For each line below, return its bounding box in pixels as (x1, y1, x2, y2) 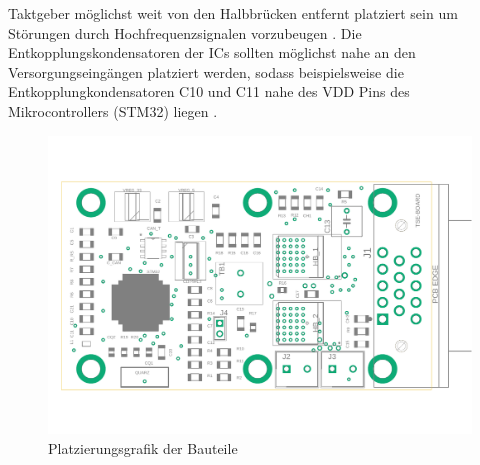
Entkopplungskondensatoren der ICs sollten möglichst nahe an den (8, 42, 416, 63)
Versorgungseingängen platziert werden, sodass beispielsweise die (8, 61, 404, 82)
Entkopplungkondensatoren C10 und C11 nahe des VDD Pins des (8, 81, 410, 102)
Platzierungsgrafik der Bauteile (48, 437, 238, 458)
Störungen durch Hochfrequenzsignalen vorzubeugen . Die (8, 22, 362, 43)
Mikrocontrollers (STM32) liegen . (8, 100, 218, 121)
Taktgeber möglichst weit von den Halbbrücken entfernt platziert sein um (8, 3, 458, 23)
